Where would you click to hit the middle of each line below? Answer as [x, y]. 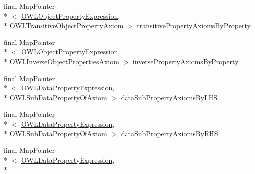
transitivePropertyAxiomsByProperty [194, 25]
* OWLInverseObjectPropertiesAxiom [62, 61]
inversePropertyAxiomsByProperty [186, 61]
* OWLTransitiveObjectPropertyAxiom [64, 25]
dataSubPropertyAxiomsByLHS [169, 97]
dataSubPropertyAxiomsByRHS [170, 133]
